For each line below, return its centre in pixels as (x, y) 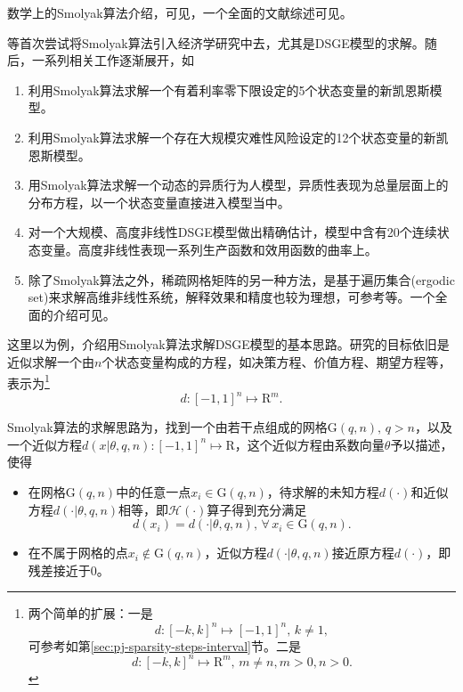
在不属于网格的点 (78, 553)
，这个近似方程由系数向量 (309, 444)
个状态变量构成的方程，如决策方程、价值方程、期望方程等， (276, 361)
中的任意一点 (154, 492)
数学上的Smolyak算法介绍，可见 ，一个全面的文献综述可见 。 (180, 12)
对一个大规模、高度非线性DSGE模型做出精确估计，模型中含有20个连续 (232, 232)
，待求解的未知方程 (323, 492)
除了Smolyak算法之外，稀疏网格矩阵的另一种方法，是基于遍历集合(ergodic (241, 279)
